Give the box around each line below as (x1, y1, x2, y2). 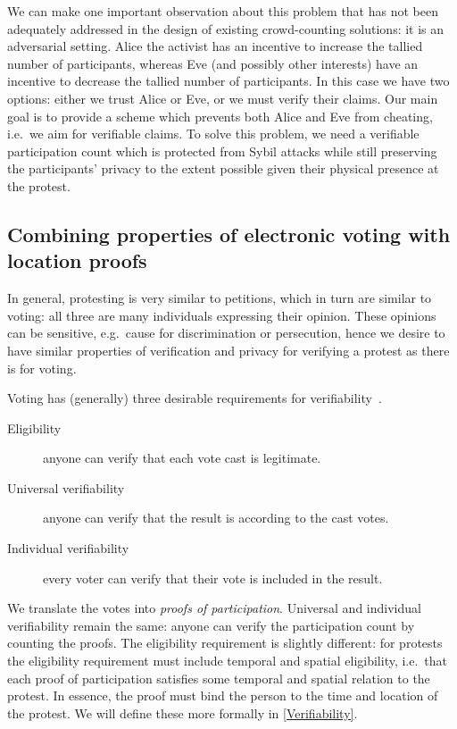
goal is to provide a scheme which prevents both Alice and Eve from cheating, (7, 106, 433, 125)
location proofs (7, 247, 147, 274)
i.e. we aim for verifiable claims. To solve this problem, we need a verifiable (7, 124, 420, 143)
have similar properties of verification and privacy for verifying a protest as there (7, 340, 450, 359)
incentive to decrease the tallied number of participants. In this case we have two (7, 71, 450, 90)
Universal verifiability (7, 478, 125, 497)
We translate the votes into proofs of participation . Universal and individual (7, 599, 421, 617)
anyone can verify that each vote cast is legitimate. (43, 448, 321, 467)
